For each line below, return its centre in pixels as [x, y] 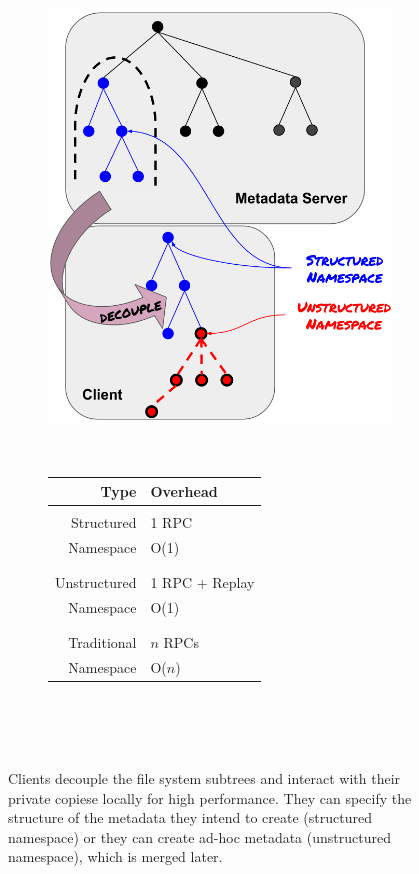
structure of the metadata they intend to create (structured [190, 817]
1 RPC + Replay [202, 582]
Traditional [102, 642]
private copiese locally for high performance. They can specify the [210, 797]
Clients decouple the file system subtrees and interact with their [204, 778]
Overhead [184, 490]
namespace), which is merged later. [115, 856]
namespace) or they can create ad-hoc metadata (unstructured [199, 836]
